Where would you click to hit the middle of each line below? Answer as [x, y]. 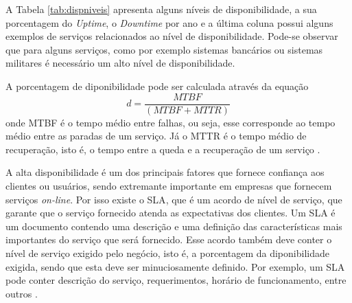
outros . [22, 293]
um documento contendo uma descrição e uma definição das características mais [174, 226]
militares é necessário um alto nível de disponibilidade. [120, 63]
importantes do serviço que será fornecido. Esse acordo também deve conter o [169, 239]
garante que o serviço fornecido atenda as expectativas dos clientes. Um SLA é [171, 213]
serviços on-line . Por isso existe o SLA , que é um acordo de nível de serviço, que [174, 199]
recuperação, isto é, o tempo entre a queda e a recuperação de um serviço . [163, 149]
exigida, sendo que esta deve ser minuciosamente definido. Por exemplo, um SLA [175, 266]
